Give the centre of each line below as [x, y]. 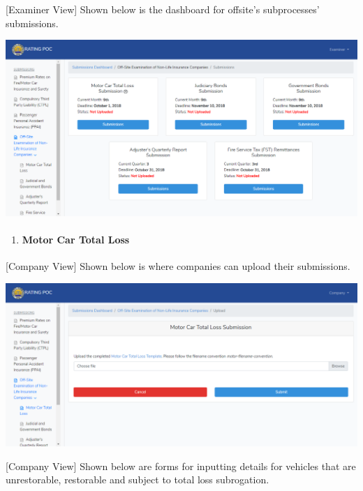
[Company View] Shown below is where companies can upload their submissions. [178, 266]
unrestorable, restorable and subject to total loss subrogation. [138, 479]
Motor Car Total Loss [76, 239]
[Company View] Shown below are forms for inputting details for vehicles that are [181, 466]
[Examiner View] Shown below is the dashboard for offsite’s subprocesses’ [163, 9]
